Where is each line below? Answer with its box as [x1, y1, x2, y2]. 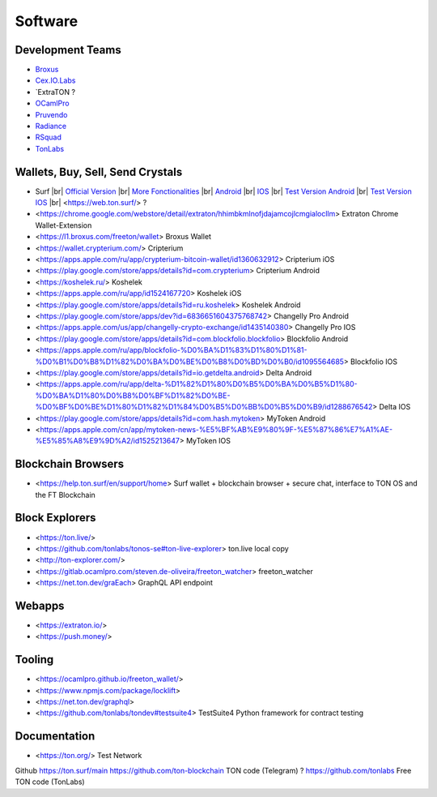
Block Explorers [15, 511, 96, 525]
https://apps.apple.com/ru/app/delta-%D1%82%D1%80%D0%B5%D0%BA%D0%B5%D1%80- [40, 379, 358, 389]
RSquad [35, 132, 62, 142]
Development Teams [15, 43, 121, 57]
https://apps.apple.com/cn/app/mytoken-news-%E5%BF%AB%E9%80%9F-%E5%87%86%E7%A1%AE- [40, 424, 392, 434]
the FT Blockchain [35, 490, 96, 499]
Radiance [35, 122, 67, 131]
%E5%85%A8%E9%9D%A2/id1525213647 [35, 436, 180, 446]
